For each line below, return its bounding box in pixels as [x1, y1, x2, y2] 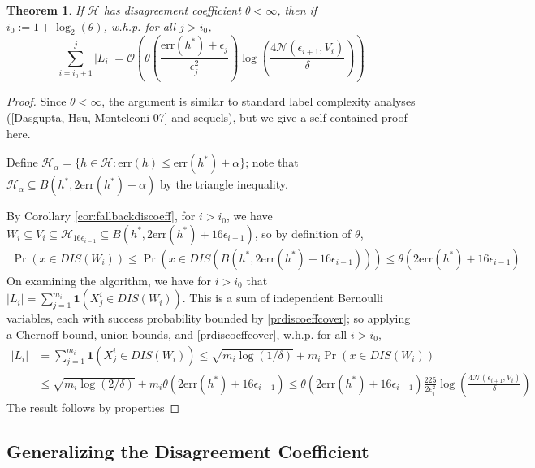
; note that [245, 154, 299, 171]
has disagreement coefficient [103, 2, 241, 18]
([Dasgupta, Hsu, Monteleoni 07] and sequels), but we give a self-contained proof [6, 108, 408, 125]
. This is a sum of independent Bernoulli [182, 289, 383, 306]
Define [6, 154, 38, 171]
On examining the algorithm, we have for [6, 271, 212, 288]
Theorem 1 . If [6, 2, 84, 18]
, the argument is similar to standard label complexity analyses [101, 93, 416, 110]
